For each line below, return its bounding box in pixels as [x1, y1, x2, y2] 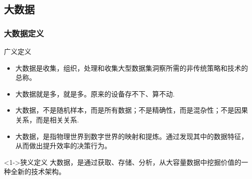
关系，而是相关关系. [15, 114, 79, 124]
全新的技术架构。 [10, 166, 65, 177]
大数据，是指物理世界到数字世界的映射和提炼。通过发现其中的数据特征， [15, 131, 248, 141]
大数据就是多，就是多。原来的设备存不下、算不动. [15, 88, 175, 99]
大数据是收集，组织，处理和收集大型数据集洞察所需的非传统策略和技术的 [15, 62, 248, 73]
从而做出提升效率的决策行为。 [15, 140, 111, 151]
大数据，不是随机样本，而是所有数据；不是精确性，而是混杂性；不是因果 [15, 105, 248, 115]
